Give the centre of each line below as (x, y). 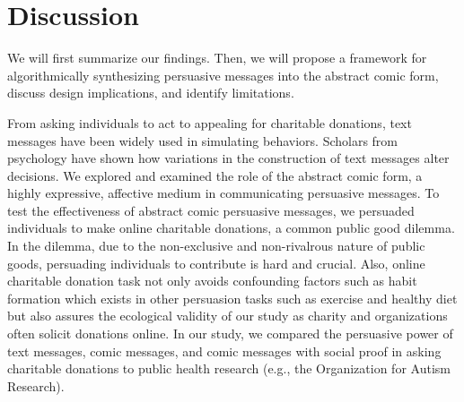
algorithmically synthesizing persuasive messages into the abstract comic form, (223, 75)
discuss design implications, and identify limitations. (151, 93)
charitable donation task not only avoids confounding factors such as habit (212, 281)
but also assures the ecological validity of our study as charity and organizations (228, 316)
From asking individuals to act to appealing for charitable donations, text (210, 122)
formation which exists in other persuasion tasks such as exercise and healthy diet (232, 298)
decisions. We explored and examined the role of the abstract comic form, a (215, 175)
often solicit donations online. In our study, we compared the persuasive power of (230, 334)
